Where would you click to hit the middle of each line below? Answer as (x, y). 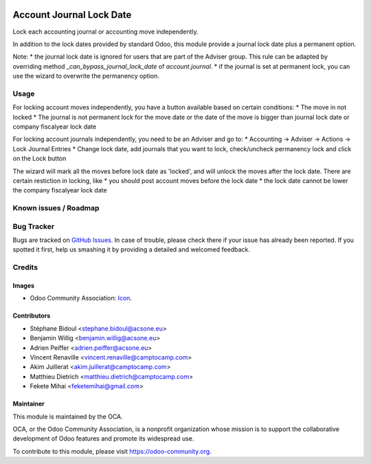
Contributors (32, 316)
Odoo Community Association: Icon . (81, 298)
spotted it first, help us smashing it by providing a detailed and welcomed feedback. (131, 250)
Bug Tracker (34, 226)
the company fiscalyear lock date (60, 190)
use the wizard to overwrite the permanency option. (86, 76)
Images (23, 286)
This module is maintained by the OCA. (68, 417)
